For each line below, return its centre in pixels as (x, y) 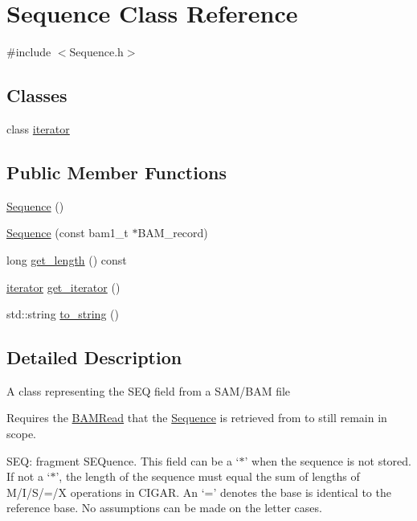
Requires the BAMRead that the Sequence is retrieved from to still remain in (197, 418)
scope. (22, 434)
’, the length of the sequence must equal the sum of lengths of (208, 476)
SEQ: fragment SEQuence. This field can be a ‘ (123, 460)
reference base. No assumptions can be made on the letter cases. (164, 508)
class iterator (38, 128)
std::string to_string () (63, 314)
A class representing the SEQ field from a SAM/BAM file (149, 390)
